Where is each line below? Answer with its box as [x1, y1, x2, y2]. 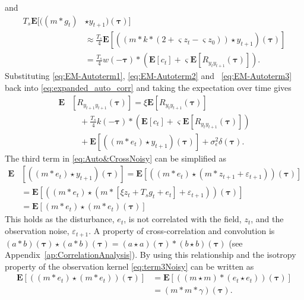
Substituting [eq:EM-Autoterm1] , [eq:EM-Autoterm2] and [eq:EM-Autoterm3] [5, 70, 292, 82]
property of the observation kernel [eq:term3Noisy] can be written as [5, 260, 254, 272]
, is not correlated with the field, [123, 213, 242, 225]
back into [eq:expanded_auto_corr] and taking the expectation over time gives [5, 81, 292, 94]
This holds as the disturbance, [5, 213, 115, 225]
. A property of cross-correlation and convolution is [88, 225, 275, 237]
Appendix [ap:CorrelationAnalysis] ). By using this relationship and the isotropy [5, 248, 296, 261]
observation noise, [5, 225, 69, 237]
